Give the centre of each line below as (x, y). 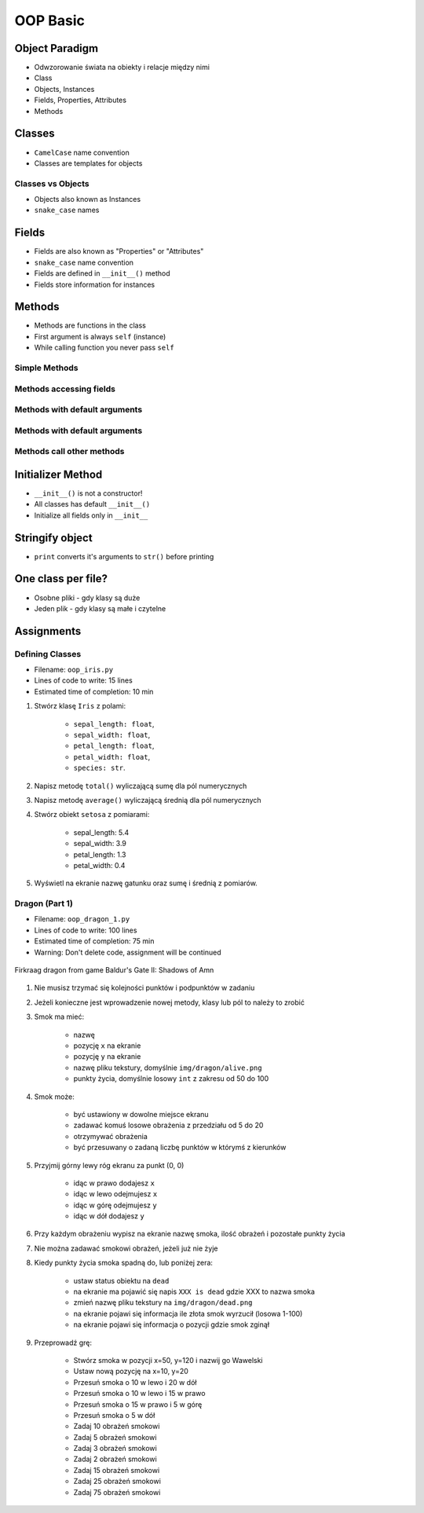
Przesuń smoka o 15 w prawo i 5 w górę (138, 1404)
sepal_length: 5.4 (101, 832)
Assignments (48, 631)
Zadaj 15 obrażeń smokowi (117, 1470)
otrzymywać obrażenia (111, 1136)
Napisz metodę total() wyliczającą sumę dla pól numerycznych (141, 786)
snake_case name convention (84, 262)
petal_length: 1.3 (100, 854)
